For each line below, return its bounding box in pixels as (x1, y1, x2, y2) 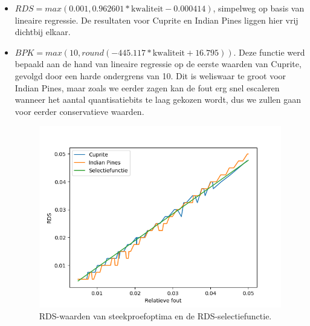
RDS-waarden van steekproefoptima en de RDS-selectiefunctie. (39, 310, 272, 322)
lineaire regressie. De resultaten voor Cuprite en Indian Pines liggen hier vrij (15, 13, 299, 26)
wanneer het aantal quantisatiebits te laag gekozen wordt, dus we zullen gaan (15, 93, 301, 106)
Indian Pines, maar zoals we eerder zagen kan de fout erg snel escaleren (15, 81, 280, 94)
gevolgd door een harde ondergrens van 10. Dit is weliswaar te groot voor (15, 69, 286, 82)
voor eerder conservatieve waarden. (15, 105, 144, 117)
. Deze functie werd (233, 45, 305, 58)
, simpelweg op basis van (213, 2, 305, 14)
